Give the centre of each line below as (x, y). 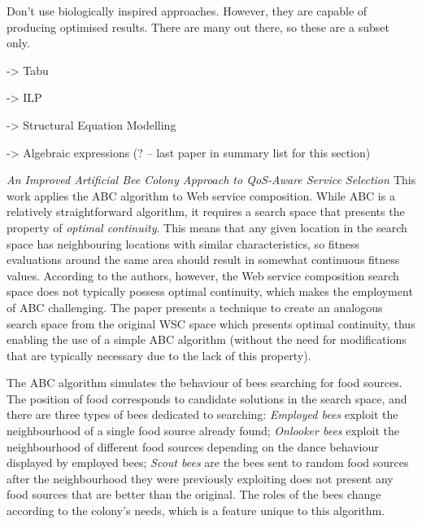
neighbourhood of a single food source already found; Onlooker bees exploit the (203, 431)
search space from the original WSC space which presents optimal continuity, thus (211, 323)
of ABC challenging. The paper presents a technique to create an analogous (195, 307)
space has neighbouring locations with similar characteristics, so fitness (183, 243)
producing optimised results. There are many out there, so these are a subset (198, 26)
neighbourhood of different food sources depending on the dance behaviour (193, 446)
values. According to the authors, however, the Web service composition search (203, 275)
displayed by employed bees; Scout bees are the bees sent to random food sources (208, 462)
